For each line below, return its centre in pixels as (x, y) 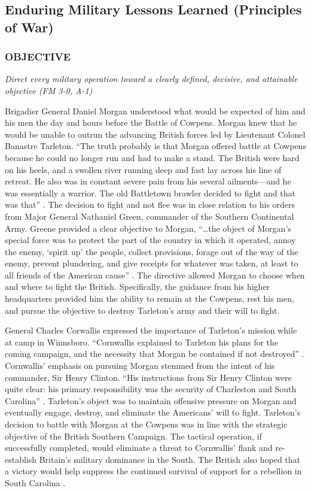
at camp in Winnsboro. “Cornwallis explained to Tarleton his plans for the (142, 342)
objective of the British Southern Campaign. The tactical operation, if (133, 436)
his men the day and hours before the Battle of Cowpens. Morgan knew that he (151, 122)
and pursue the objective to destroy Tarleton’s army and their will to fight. (142, 310)
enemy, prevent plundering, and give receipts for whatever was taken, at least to (152, 263)
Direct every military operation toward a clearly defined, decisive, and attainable (151, 79)
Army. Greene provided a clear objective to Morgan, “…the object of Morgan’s (148, 228)
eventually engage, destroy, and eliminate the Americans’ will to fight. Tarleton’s (153, 412)
